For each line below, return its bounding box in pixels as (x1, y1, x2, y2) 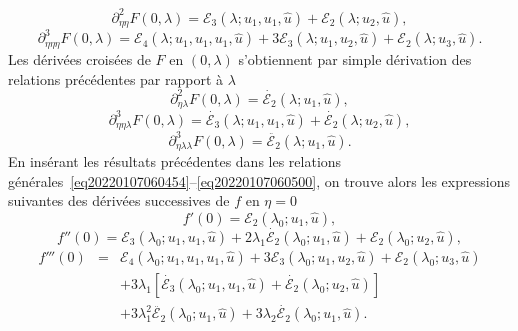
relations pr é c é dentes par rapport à (8, 68, 224, 89)
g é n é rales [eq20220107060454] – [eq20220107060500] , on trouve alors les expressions (8, 170, 510, 191)
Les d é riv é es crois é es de (8, 48, 151, 69)
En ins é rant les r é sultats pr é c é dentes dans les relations (8, 150, 342, 171)
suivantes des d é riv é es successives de (8, 190, 230, 211)
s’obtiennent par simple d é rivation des (238, 48, 472, 69)
